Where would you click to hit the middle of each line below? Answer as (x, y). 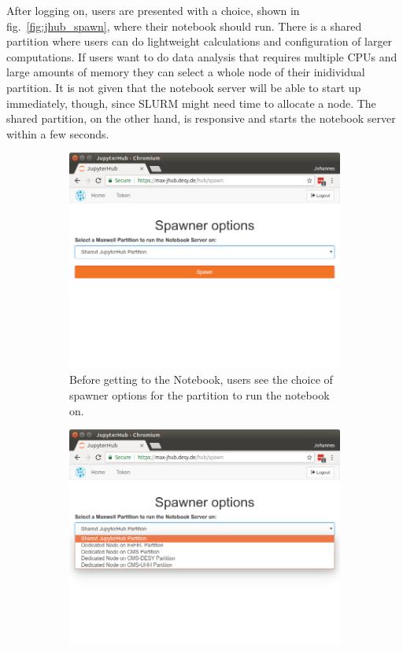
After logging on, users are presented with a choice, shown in (153, 10)
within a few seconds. (58, 133)
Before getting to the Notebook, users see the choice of (201, 379)
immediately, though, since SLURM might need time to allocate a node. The (191, 103)
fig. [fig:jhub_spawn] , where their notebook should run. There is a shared (184, 26)
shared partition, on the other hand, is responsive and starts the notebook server (201, 118)
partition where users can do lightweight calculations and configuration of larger (200, 41)
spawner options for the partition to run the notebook (200, 395)
